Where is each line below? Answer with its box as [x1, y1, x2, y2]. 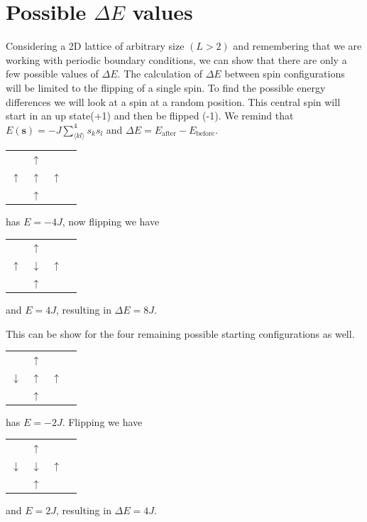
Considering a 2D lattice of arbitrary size [6, 38, 185, 53]
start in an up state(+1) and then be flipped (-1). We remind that [6, 108, 294, 123]
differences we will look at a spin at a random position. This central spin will [6, 94, 341, 109]
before [196, 130, 215, 138]
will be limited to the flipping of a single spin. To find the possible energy [6, 80, 326, 95]
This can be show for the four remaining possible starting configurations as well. [6, 326, 355, 341]
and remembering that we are [233, 38, 362, 53]
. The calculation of [117, 66, 202, 81]
